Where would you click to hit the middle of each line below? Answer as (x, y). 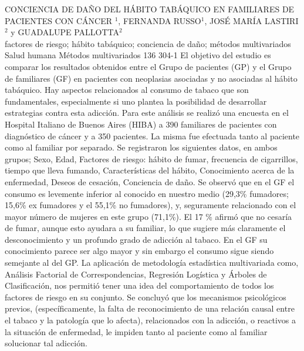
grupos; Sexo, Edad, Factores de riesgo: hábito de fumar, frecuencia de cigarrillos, (151, 158)
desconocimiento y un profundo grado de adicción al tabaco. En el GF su (136, 239)
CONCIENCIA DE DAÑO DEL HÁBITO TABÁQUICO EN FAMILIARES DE (150, 9)
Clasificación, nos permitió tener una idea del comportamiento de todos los (139, 285)
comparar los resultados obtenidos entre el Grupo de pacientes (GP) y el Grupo (148, 66)
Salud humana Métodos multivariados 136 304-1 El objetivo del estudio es (138, 55)
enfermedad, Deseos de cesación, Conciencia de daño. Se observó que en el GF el (150, 181)
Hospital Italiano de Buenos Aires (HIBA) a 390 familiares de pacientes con (141, 124)
